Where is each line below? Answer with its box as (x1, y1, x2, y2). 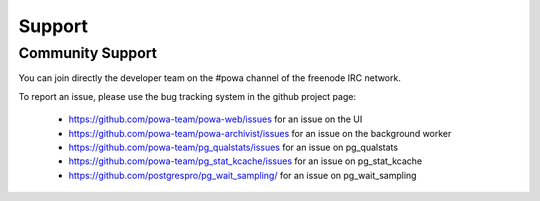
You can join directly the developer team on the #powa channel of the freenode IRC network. (18, 72, 402, 84)
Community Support (18, 44, 157, 62)
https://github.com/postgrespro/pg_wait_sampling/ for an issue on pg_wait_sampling (68, 169, 417, 181)
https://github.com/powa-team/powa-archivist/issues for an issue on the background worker (68, 127, 452, 139)
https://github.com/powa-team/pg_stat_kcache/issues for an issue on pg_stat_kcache (68, 155, 423, 167)
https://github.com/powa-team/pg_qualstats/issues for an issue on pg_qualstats (68, 141, 399, 153)
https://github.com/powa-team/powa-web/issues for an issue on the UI (68, 113, 363, 125)
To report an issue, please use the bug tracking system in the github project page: (18, 90, 357, 102)
